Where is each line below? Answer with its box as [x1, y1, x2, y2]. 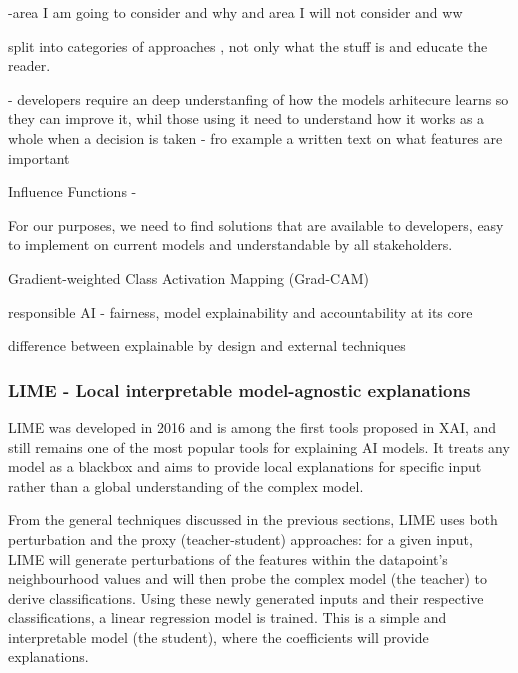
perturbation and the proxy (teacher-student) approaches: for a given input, [8, 528, 473, 549]
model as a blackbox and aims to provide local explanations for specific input [8, 456, 482, 477]
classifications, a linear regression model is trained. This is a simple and [8, 607, 447, 628]
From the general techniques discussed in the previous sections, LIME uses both [8, 509, 498, 530]
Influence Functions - [8, 181, 137, 202]
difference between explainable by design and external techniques [8, 335, 406, 356]
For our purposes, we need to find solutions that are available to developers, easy [8, 214, 504, 235]
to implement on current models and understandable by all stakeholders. [8, 234, 453, 255]
